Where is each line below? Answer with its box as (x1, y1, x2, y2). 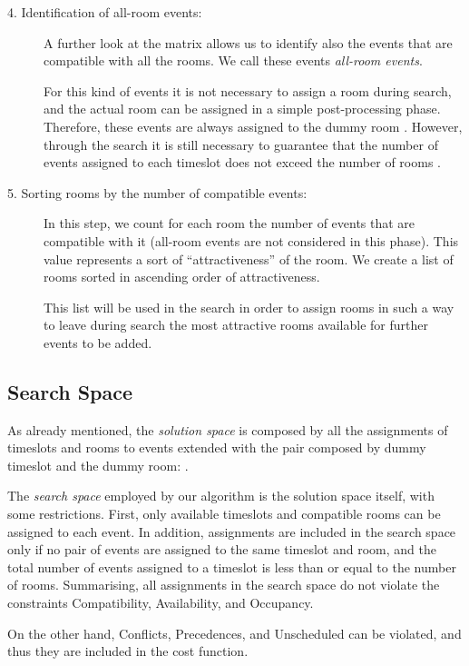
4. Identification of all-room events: (7, 3, 202, 21)
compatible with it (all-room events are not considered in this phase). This (44, 231, 459, 250)
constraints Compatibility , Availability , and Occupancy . (7, 593, 314, 612)
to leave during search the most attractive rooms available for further (44, 315, 428, 334)
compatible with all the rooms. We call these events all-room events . (44, 51, 423, 70)
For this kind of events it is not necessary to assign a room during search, (44, 81, 452, 100)
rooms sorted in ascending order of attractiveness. (44, 267, 320, 286)
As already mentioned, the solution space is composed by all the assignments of (7, 420, 448, 439)
